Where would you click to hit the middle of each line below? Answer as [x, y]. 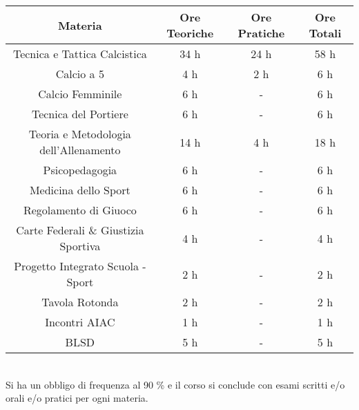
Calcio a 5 [80, 74]
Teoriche [190, 33]
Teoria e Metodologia [80, 134]
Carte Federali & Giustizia [80, 230]
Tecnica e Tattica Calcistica [80, 54]
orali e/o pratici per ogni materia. [77, 398]
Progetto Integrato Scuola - [80, 266]
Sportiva [80, 246]
